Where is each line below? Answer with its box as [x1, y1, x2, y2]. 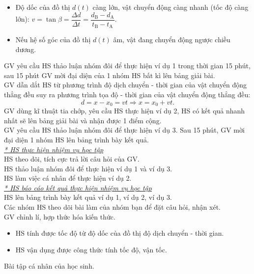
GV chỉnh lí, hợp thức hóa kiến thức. [4, 211, 115, 221]
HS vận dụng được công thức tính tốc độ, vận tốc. [15, 244, 167, 254]
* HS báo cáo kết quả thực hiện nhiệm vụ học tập [4, 182, 152, 192]
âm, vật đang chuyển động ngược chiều [113, 34, 230, 45]
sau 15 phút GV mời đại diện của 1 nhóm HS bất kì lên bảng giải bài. [4, 70, 215, 80]
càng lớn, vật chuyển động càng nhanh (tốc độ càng [92, 2, 249, 12]
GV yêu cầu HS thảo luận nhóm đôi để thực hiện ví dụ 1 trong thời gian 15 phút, [4, 60, 251, 71]
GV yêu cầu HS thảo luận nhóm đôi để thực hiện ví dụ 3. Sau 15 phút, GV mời [4, 125, 245, 135]
